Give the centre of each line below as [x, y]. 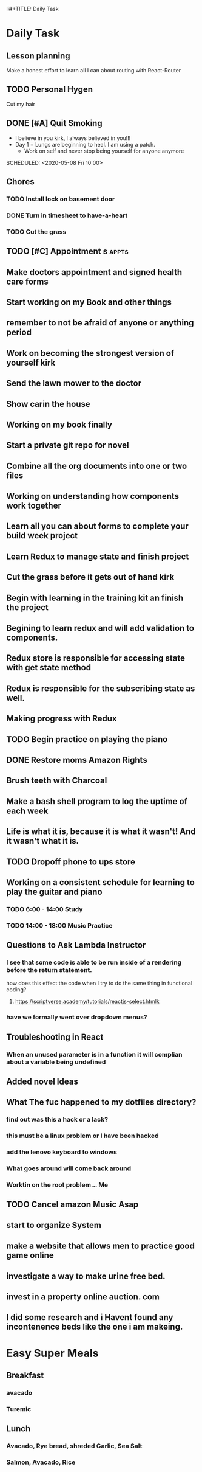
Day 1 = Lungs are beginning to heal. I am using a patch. [85, 144]
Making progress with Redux [62, 719]
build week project [42, 536]
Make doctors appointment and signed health [94, 272]
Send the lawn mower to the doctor [74, 384]
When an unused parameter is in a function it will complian [95, 1054]
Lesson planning [39, 56]
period [19, 332]
